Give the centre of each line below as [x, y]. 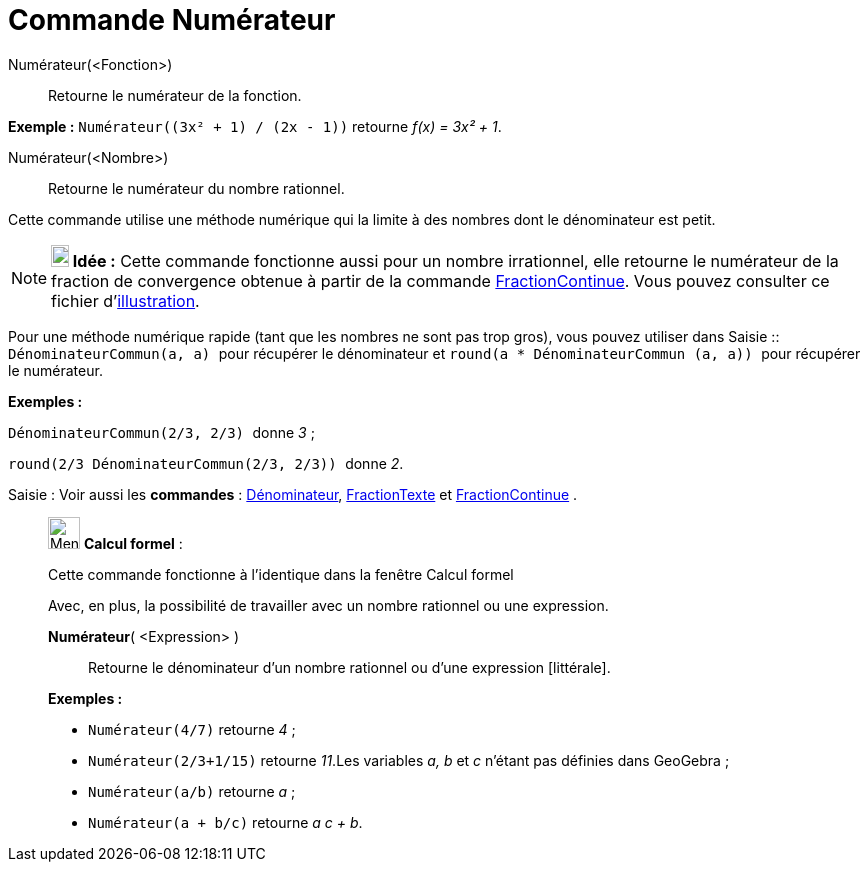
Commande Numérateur [172, 20]
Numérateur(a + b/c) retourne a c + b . [225, 822]
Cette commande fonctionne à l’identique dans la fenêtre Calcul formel [281, 574]
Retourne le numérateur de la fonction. [175, 95]
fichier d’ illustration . [125, 300]
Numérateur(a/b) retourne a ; [192, 791]
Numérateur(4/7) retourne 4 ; [192, 729]
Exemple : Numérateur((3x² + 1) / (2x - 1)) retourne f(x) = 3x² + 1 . [255, 126]
